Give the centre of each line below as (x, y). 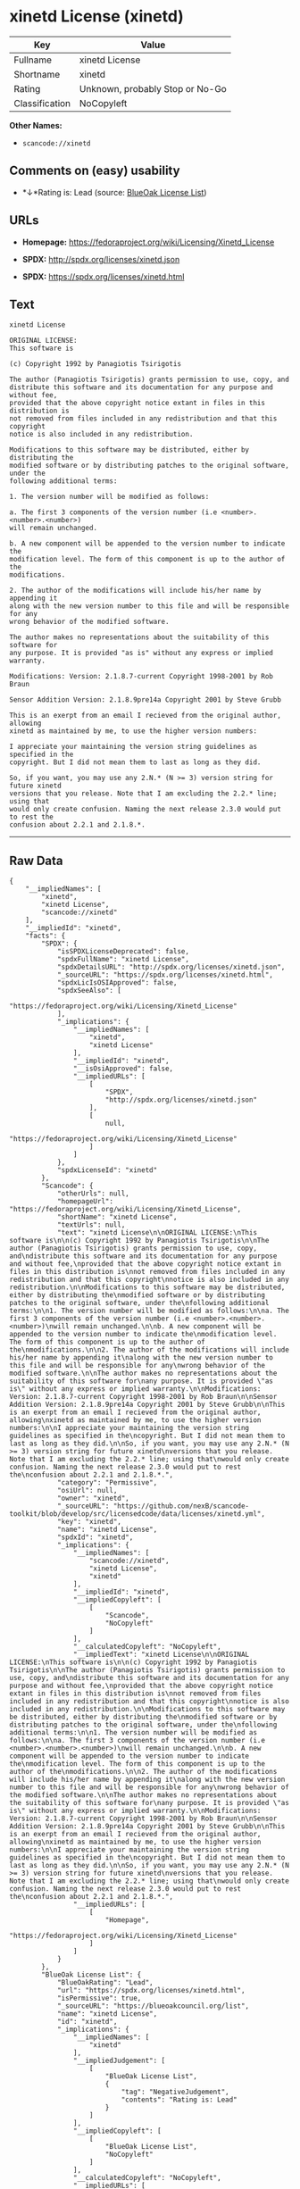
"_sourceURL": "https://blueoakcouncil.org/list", (153, 2006)
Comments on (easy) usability (95, 171)
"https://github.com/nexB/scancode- (181, 1506)
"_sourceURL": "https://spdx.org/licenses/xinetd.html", (165, 975)
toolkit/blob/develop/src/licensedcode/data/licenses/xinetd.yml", (137, 1514)
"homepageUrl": (85, 1202)
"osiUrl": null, (87, 1491)
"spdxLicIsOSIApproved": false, (117, 983)
